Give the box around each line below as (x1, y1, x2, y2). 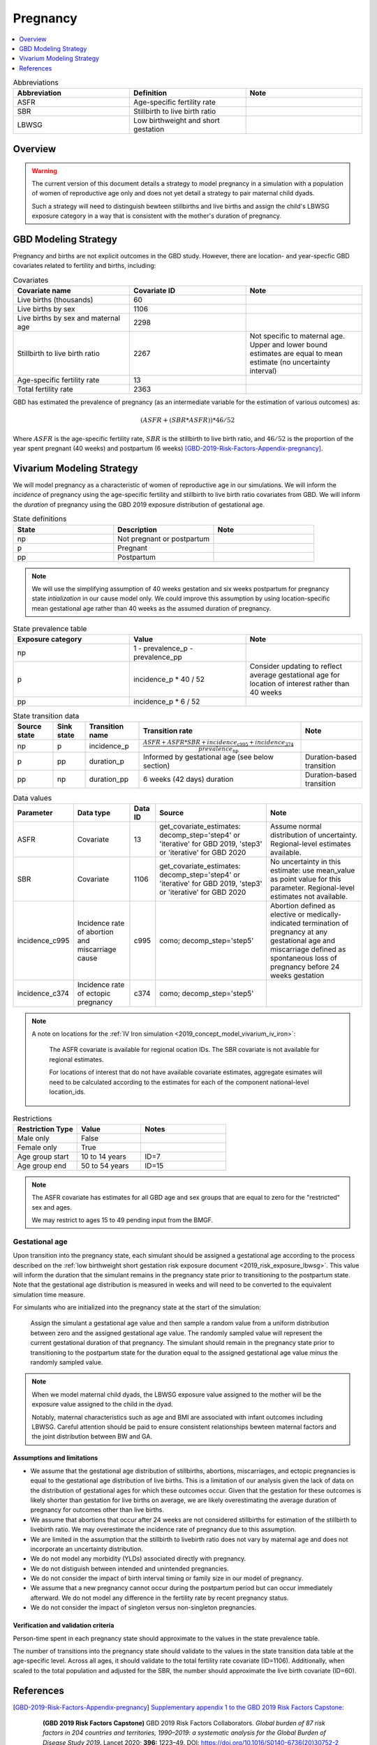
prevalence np (198, 745, 239, 754)
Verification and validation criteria (13, 1621, 114, 1630)
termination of (302, 918, 349, 928)
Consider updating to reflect (249, 662, 342, 671)
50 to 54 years (80, 1161, 129, 1171)
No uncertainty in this (269, 856, 341, 866)
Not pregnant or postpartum (117, 534, 210, 544)
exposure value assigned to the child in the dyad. (31, 1400, 174, 1409)
